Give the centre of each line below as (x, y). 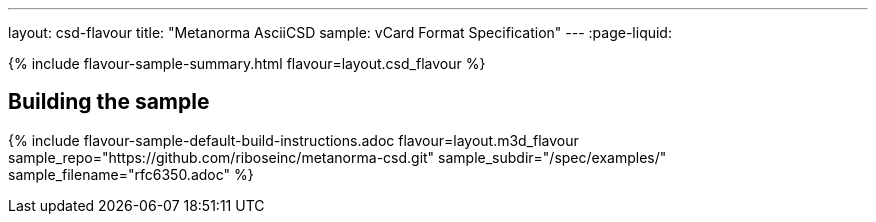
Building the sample (109, 102)
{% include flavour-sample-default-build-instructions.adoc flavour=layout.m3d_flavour (293, 140)
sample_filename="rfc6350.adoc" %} (131, 174)
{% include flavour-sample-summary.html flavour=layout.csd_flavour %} (247, 63)
